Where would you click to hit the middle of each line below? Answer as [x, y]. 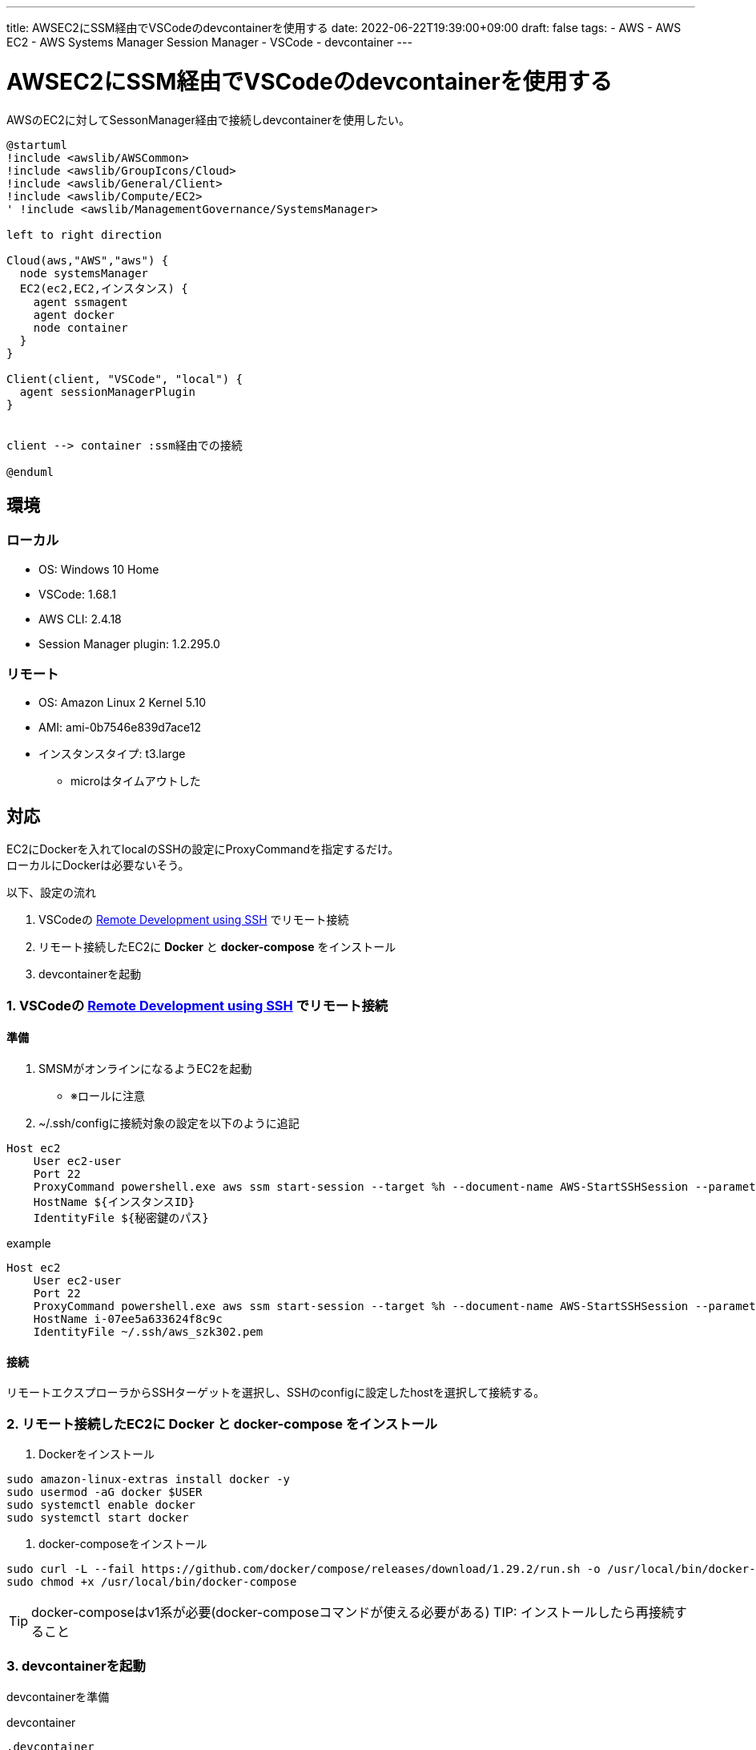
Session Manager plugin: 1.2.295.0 [129, 643]
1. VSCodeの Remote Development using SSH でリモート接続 [197, 1005]
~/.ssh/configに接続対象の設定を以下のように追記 [169, 1123]
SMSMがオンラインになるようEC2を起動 [145, 1068]
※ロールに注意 [108, 1095]
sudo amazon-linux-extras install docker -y [149, 1479]
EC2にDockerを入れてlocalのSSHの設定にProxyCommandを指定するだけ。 [203, 849]
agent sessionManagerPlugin [108, 391]
